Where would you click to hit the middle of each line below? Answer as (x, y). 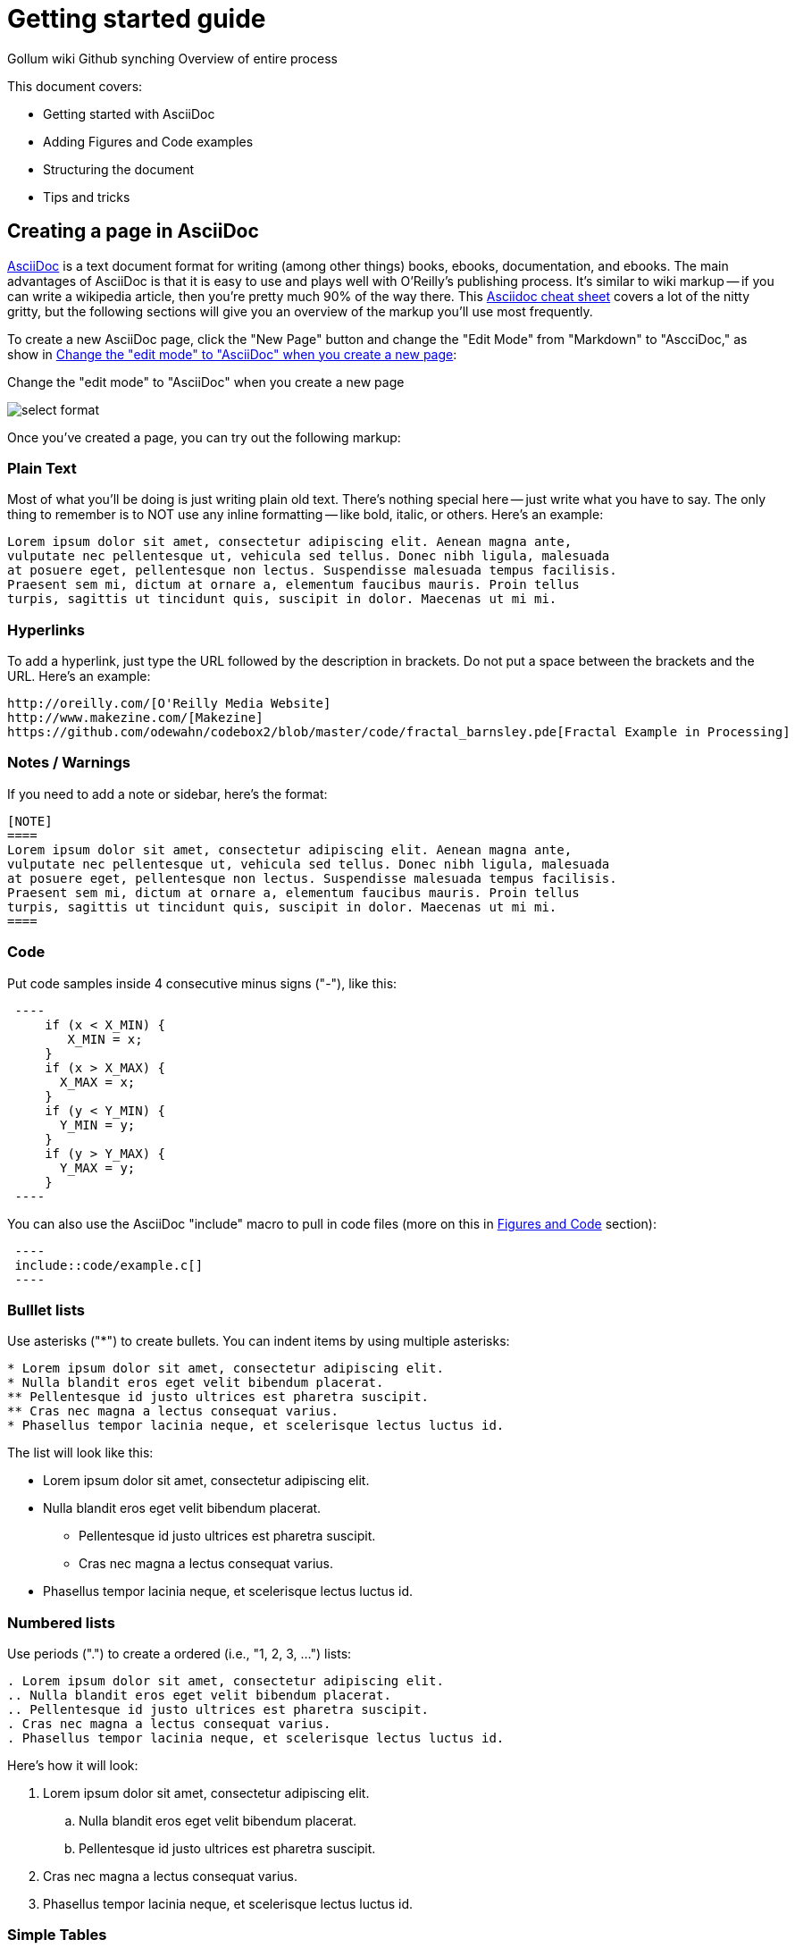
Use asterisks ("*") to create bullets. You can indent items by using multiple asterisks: (259, 1341)
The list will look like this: (80, 1453)
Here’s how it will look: (73, 1766)
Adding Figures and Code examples (148, 141)
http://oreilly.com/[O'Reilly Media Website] (169, 704)
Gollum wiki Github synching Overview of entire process (172, 58)
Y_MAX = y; (98, 1167)
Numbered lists (61, 1622)
